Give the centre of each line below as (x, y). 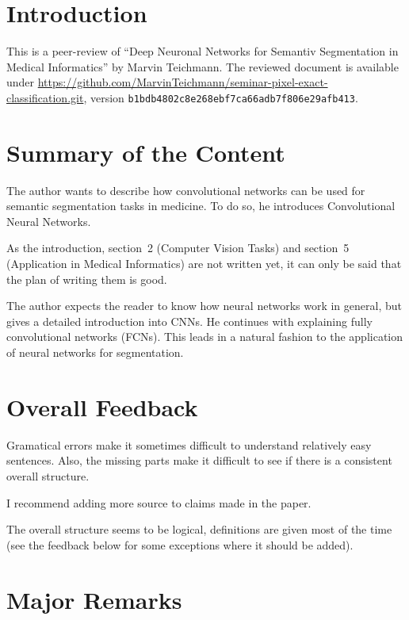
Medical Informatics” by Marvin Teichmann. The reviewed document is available (203, 66)
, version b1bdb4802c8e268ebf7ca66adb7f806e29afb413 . (221, 97)
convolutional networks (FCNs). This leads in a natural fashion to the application (205, 337)
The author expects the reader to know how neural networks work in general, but (204, 306)
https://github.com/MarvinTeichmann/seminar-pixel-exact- (183, 82)
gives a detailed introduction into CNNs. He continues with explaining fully (189, 321)
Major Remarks (94, 599)
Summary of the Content (146, 152)
